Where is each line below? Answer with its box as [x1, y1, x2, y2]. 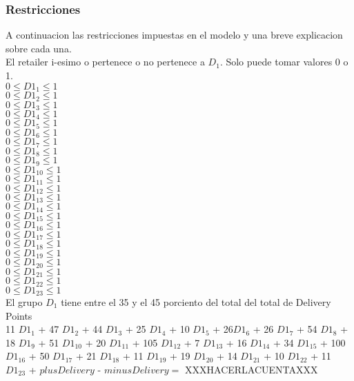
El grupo [6, 295, 43, 309]
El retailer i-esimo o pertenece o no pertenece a [6, 54, 205, 69]
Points [6, 308, 32, 322]
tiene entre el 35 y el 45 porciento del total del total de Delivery [61, 295, 331, 309]
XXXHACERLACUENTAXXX [185, 362, 318, 376]
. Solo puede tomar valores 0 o [219, 54, 348, 69]
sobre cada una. [6, 41, 72, 55]
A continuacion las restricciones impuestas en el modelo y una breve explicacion [6, 28, 343, 42]
